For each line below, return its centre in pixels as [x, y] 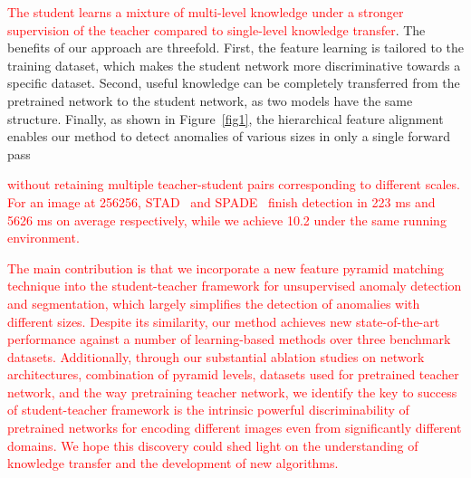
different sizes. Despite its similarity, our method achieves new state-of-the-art [224, 321]
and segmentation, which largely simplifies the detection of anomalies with [214, 303]
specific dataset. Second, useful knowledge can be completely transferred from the [234, 83]
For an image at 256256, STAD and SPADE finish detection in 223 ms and [221, 201]
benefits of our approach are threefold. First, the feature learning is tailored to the [235, 48]
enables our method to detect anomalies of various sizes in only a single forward [229, 136]
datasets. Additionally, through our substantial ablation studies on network [216, 356]
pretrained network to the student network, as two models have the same [210, 100]
